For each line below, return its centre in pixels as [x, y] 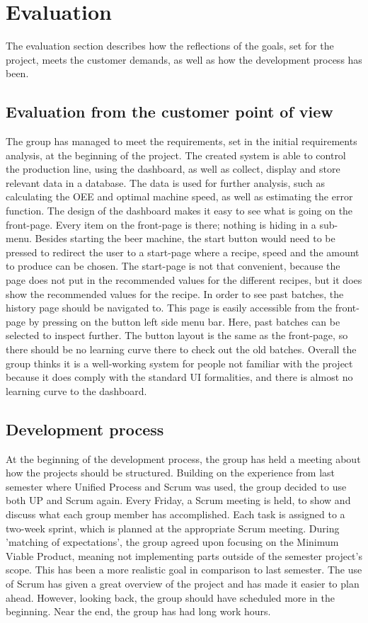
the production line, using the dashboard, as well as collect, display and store [173, 169]
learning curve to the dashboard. [76, 390]
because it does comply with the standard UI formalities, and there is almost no [179, 377]
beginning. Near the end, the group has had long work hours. [138, 611]
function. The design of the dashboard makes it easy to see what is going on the [179, 211]
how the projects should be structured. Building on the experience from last [171, 473]
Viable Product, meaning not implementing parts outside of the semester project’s [184, 555]
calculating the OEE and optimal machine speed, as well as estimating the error [179, 196]
